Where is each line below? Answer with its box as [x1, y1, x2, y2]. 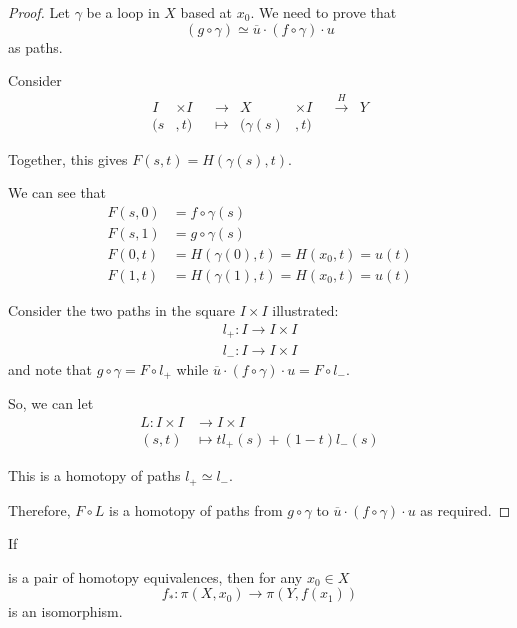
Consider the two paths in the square [8, 299, 236, 320]
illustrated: [272, 299, 339, 320]
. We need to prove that [250, 2, 397, 22]
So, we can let [8, 392, 94, 413]
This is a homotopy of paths [8, 465, 181, 486]
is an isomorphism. [8, 601, 123, 622]
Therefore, [8, 499, 71, 520]
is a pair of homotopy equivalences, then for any [8, 566, 303, 587]
